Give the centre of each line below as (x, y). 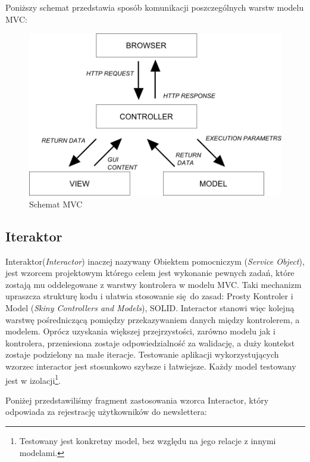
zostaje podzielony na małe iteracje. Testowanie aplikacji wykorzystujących (142, 354)
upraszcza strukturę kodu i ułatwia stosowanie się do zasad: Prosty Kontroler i (149, 296)
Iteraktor (34, 236)
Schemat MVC (56, 204)
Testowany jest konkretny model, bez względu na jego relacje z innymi (148, 440)
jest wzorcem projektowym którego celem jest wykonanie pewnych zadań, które (150, 273)
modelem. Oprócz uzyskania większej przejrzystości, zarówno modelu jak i (140, 331)
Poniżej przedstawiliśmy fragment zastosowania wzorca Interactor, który (137, 400)
